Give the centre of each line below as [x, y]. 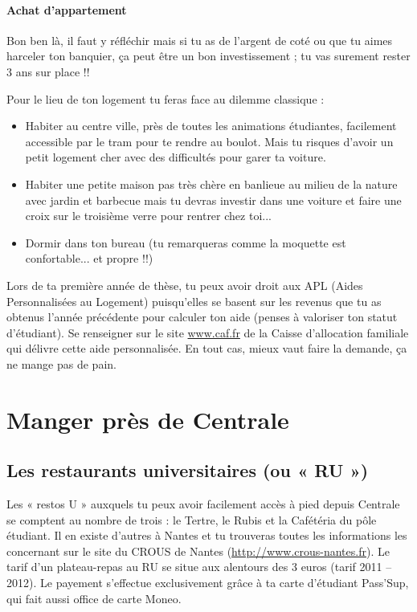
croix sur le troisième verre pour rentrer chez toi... [148, 216]
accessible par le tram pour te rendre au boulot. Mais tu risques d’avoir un [209, 141]
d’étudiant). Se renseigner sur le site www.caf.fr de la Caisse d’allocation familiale [208, 332]
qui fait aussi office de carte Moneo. [94, 598]
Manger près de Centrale [148, 419]
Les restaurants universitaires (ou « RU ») [188, 470]
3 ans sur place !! [48, 71]
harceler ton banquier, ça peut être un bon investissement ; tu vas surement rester [208, 56]
